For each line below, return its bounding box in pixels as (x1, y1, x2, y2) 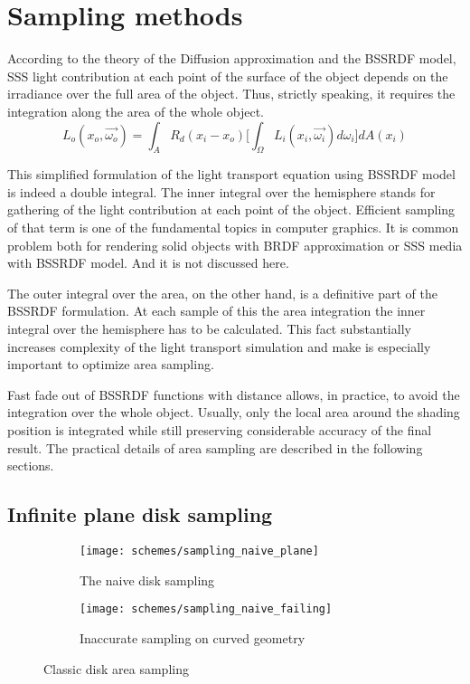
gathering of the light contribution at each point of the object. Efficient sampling (7, 200, 456, 219)
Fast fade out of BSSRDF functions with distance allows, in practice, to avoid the (7, 385, 460, 404)
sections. (7, 456, 54, 475)
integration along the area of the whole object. (7, 101, 264, 120)
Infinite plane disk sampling (7, 500, 273, 528)
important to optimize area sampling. (7, 355, 214, 374)
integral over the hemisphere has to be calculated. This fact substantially (7, 319, 411, 338)
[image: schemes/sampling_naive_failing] (80, 603, 333, 616)
